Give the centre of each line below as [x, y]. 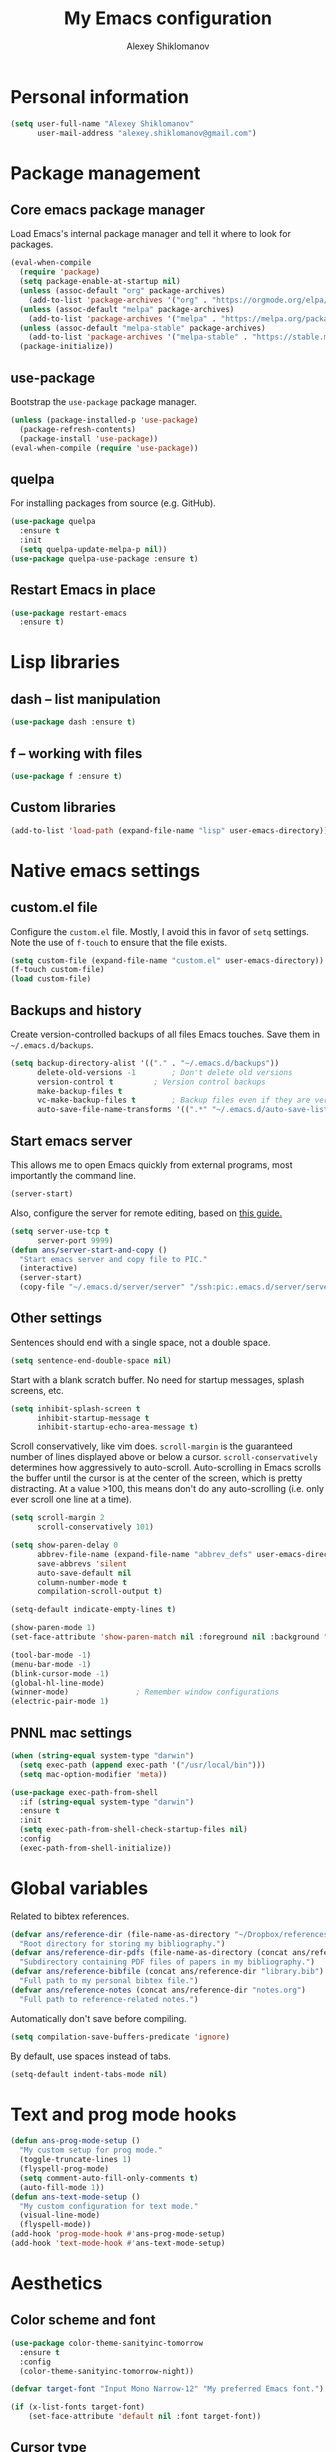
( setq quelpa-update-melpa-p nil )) [93, 549]
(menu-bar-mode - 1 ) [51, 1664]
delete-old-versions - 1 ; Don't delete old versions [164, 1072]
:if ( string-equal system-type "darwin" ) [107, 1802]
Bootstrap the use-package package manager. [103, 401]
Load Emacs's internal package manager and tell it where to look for [151, 234]
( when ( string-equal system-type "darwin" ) [102, 1756]
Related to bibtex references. [70, 1916]
